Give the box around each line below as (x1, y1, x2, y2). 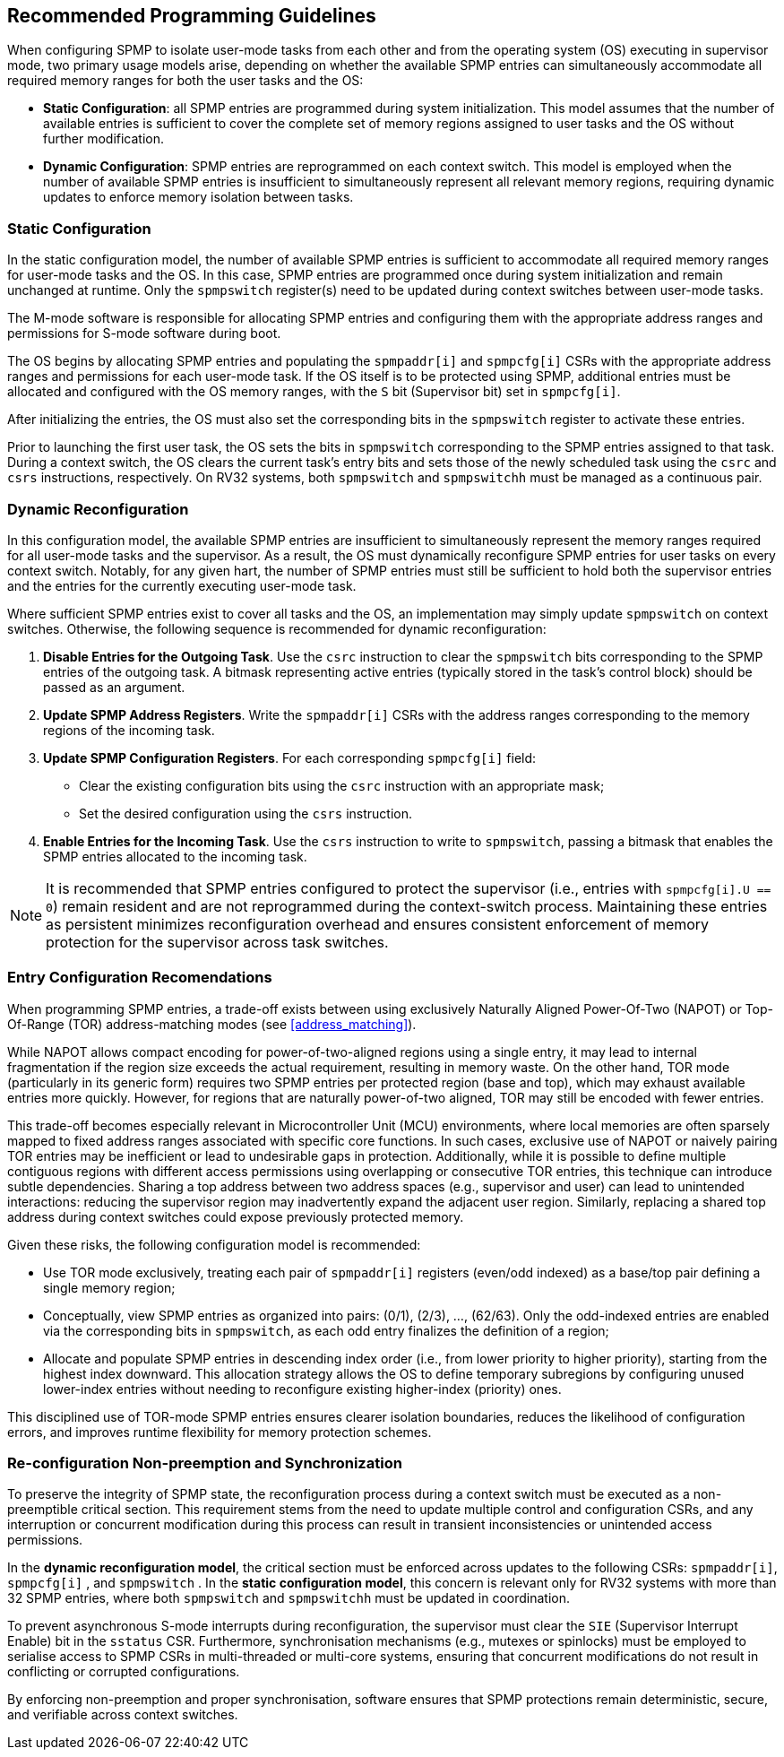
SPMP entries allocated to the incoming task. (43, 848, 307, 864)
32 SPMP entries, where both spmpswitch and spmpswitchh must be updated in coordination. (7, 1590, 570, 1606)
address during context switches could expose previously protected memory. (7, 1208, 464, 1225)
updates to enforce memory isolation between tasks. (43, 189, 354, 205)
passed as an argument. (43, 679, 185, 695)
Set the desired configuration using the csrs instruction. (79, 805, 412, 821)
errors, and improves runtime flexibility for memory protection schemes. (7, 1424, 432, 1440)
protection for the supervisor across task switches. (46, 932, 389, 951)
